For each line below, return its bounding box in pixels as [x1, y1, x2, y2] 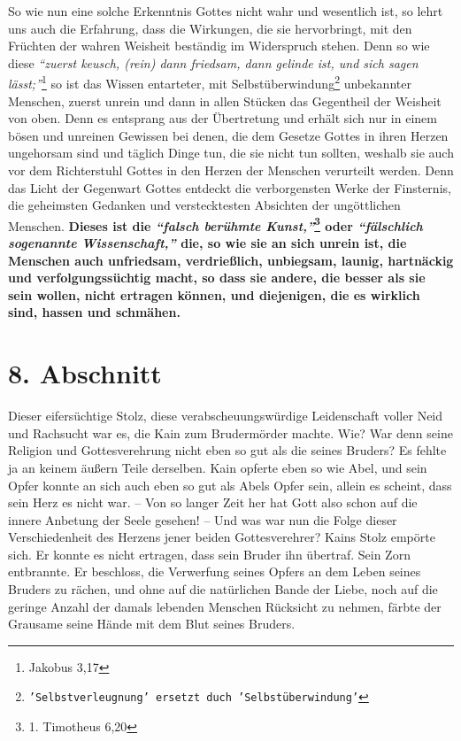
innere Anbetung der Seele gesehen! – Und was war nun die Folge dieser [8, 510, 397, 529]
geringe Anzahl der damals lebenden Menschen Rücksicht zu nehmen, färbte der [8, 597, 442, 615]
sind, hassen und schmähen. [8, 303, 181, 321]
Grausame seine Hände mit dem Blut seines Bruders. [8, 614, 296, 633]
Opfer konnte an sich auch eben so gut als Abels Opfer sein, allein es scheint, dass [8, 475, 452, 494]
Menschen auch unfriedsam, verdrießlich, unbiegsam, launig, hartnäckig [8, 251, 454, 269]
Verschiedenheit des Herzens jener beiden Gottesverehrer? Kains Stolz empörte [8, 528, 435, 546]
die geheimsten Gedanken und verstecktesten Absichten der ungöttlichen [8, 196, 401, 214]
